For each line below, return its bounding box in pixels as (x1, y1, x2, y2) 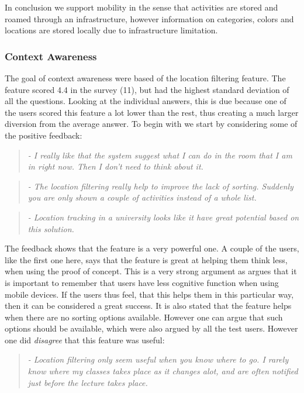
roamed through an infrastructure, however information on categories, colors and (5, 12, 294, 25)
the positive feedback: (5, 129, 82, 141)
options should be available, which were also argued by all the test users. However (5, 322, 298, 335)
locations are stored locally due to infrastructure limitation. (5, 24, 218, 36)
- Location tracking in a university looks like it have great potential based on (27, 211, 299, 223)
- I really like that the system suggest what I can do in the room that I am (27, 149, 292, 161)
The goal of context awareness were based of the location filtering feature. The (5, 72, 286, 84)
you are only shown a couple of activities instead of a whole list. (27, 191, 257, 204)
